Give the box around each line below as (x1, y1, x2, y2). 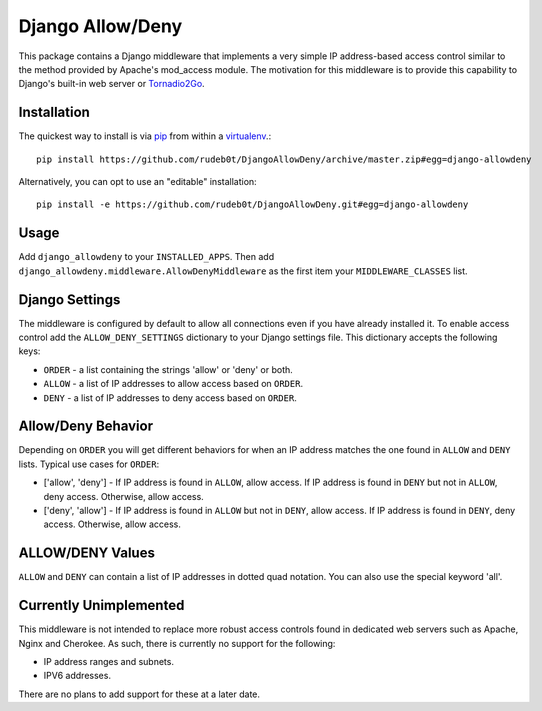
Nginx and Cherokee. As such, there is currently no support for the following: (18, 637, 336, 649)
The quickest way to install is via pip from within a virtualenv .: (18, 130, 272, 142)
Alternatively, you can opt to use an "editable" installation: (18, 176, 257, 188)
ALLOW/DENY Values (18, 545, 155, 562)
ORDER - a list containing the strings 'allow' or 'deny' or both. (43, 363, 294, 375)
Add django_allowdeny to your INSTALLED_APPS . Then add (18, 251, 275, 263)
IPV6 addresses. (43, 670, 112, 682)
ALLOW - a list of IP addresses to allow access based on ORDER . (43, 378, 304, 390)
